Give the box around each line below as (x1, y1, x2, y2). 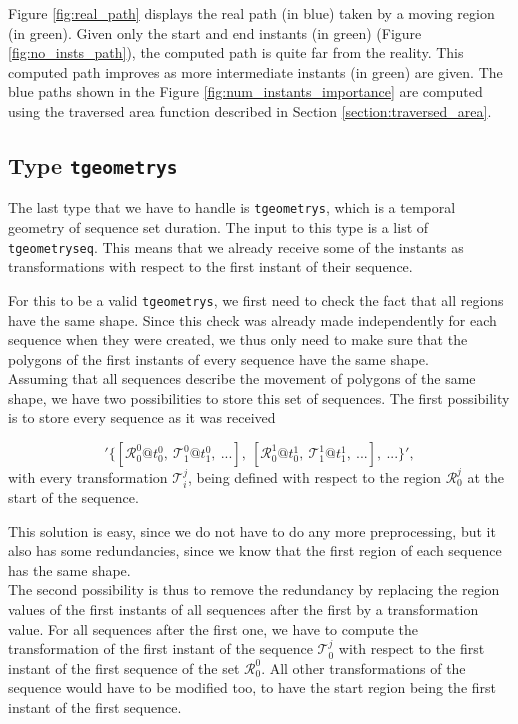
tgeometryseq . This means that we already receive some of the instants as (8, 236, 464, 257)
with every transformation (8, 466, 168, 487)
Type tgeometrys (8, 149, 178, 180)
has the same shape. (8, 559, 131, 580)
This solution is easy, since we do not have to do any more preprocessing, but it (8, 520, 496, 541)
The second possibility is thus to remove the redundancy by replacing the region (8, 579, 500, 600)
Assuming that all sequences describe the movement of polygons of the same (8, 368, 476, 389)
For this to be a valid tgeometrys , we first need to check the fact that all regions (8, 289, 504, 310)
